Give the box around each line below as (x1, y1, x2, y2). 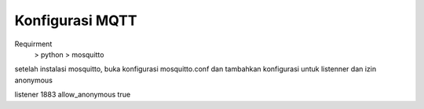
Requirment (14, 39, 53, 49)
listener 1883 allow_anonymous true (14, 90, 131, 100)
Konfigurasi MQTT (14, 12, 137, 29)
